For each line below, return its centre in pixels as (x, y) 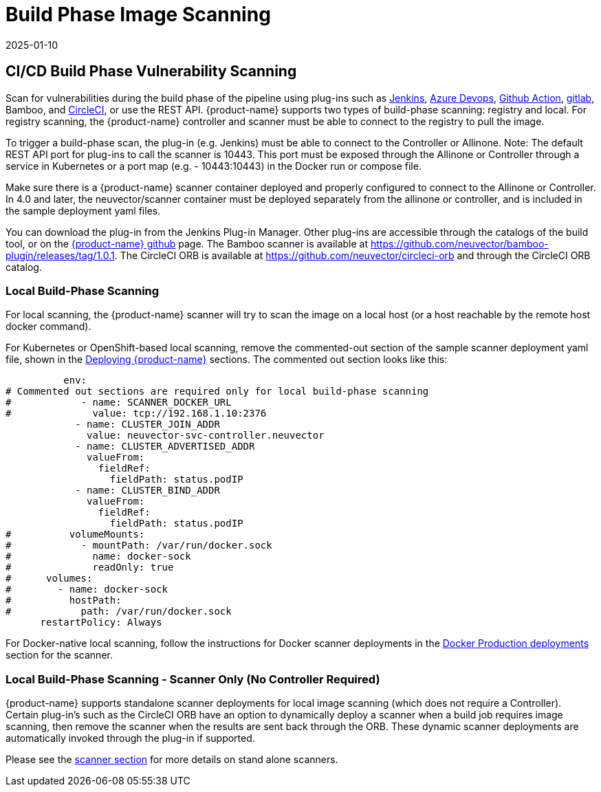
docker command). (48, 327)
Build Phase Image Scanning (138, 14)
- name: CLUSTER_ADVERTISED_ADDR (165, 447)
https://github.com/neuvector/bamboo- (459, 243)
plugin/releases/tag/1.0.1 (60, 255)
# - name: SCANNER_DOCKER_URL (119, 403)
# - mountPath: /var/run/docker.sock (139, 546)
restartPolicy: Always (101, 623)
